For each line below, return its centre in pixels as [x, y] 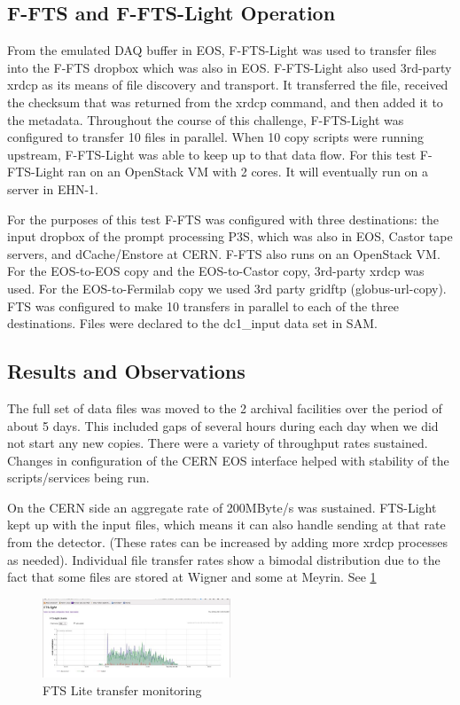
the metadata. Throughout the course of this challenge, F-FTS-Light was [206, 119]
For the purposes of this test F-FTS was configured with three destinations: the [223, 219]
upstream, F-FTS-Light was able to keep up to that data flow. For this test [212, 154]
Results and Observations [126, 371]
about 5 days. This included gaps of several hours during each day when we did [223, 425]
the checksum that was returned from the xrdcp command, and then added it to [225, 102]
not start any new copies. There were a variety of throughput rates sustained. [218, 443]
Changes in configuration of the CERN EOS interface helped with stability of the [228, 460]
